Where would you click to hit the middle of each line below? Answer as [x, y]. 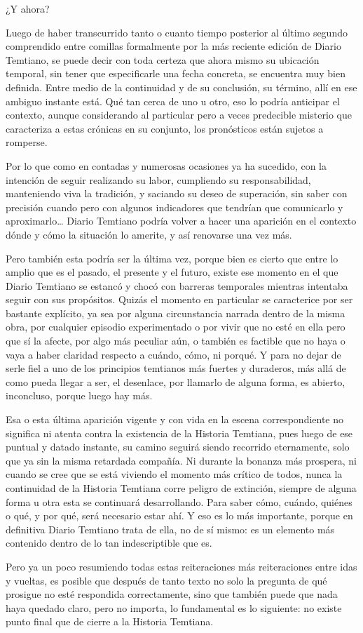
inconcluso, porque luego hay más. [79, 395]
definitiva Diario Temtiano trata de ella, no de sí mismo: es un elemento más [170, 529]
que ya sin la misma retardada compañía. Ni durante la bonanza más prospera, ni [181, 460]
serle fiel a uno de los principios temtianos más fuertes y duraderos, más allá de [176, 368]
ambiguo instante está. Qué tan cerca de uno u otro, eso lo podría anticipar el [173, 101]
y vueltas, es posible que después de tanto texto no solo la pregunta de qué [166, 580]
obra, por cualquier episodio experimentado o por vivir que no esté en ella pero [176, 327]
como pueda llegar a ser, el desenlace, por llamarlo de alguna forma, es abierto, [176, 381]
